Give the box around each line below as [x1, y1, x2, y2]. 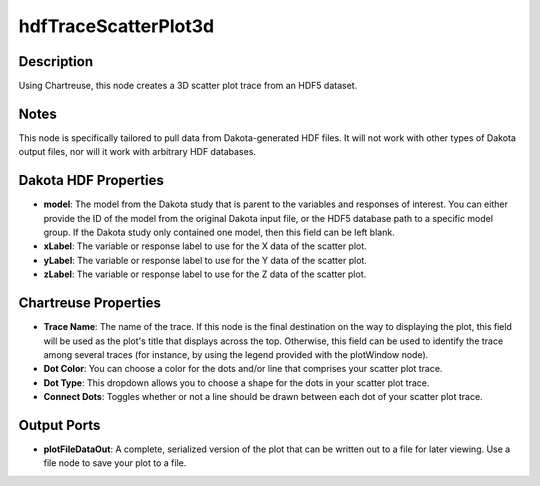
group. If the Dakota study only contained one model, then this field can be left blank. [43, 226, 395, 239]
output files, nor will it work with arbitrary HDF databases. [18, 146, 257, 158]
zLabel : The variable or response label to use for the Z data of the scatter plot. [43, 268, 367, 280]
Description [18, 53, 94, 70]
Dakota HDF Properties [18, 172, 164, 189]
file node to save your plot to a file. [43, 457, 187, 469]
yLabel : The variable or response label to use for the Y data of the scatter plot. [43, 254, 367, 266]
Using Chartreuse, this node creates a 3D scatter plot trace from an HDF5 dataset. [18, 80, 358, 92]
